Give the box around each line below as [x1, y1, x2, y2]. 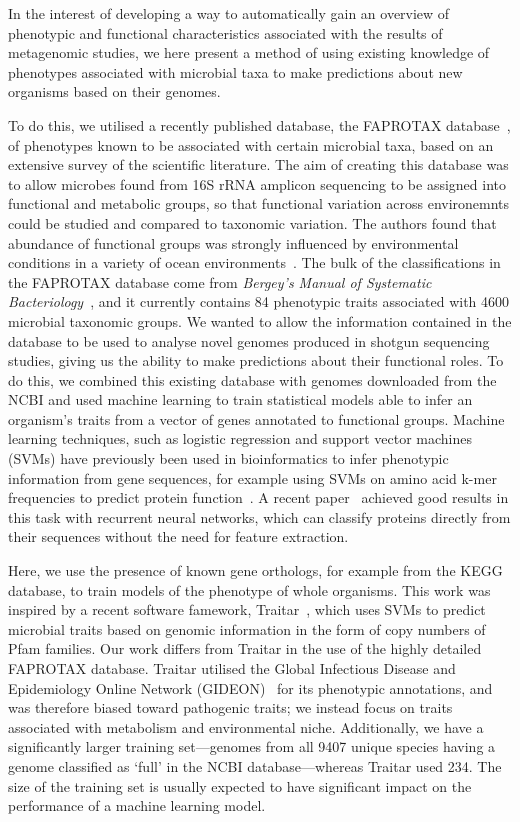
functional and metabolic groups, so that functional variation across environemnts [8, 193, 510, 214]
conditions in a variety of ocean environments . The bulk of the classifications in [8, 252, 501, 273]
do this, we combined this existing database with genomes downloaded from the [8, 369, 497, 390]
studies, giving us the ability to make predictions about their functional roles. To [8, 350, 504, 371]
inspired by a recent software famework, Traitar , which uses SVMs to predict [8, 599, 486, 620]
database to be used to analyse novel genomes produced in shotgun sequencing [8, 330, 490, 351]
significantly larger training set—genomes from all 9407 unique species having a [8, 736, 496, 757]
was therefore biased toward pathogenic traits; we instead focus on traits [8, 697, 453, 718]
